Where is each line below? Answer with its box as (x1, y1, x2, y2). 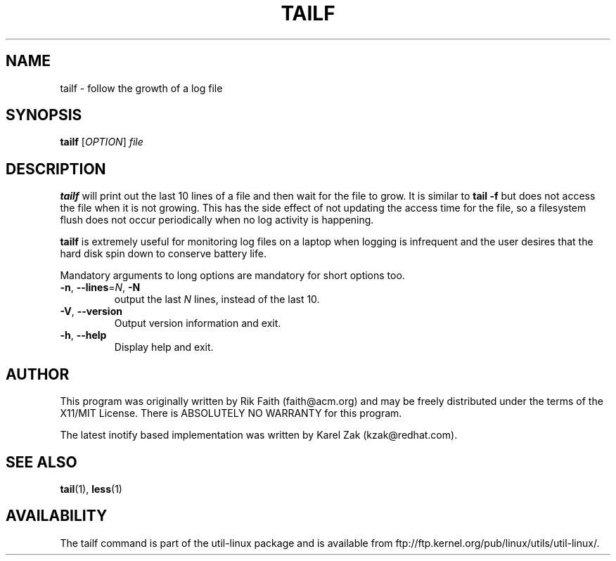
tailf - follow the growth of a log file (60, 82, 223, 94)
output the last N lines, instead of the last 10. (114, 293, 320, 306)
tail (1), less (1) (60, 482, 122, 495)
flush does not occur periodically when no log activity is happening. (60, 214, 374, 226)
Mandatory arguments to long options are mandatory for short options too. (60, 269, 405, 282)
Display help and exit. (114, 341, 214, 354)
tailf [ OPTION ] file (60, 136, 143, 148)
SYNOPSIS (6, 106, 82, 124)
